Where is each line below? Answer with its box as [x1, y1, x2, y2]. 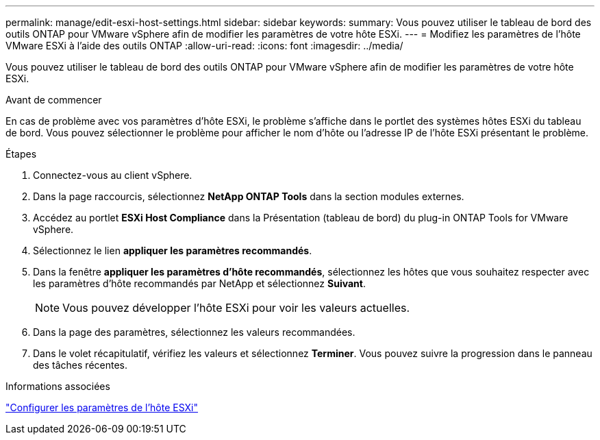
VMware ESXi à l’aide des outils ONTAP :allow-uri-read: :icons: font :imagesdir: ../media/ [5, 40, 403, 51]
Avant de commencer [5, 94, 102, 106]
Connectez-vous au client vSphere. [33, 169, 192, 181]
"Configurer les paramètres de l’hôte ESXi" [5, 402, 199, 413]
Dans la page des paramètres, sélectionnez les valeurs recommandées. [33, 326, 355, 338]
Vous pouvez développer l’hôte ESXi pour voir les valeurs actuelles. [62, 301, 410, 315]
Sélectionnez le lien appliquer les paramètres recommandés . [33, 245, 312, 256]
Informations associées [5, 380, 110, 392]
